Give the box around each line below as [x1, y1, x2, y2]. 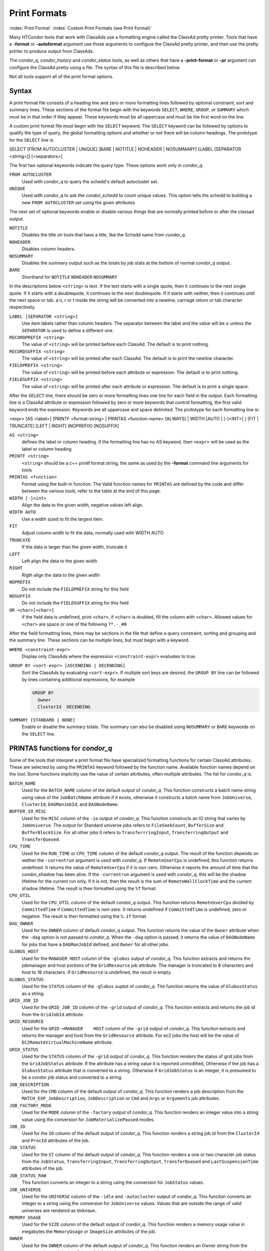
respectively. [9, 304, 36, 310]
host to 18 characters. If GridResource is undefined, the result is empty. [21, 969, 172, 975]
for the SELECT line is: [9, 137, 54, 143]
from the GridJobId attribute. [21, 1011, 84, 1017]
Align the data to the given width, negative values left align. [21, 502, 143, 508]
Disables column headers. [21, 246, 75, 252]
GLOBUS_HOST [9, 949, 38, 954]
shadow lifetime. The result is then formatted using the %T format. [21, 885, 157, 891]
